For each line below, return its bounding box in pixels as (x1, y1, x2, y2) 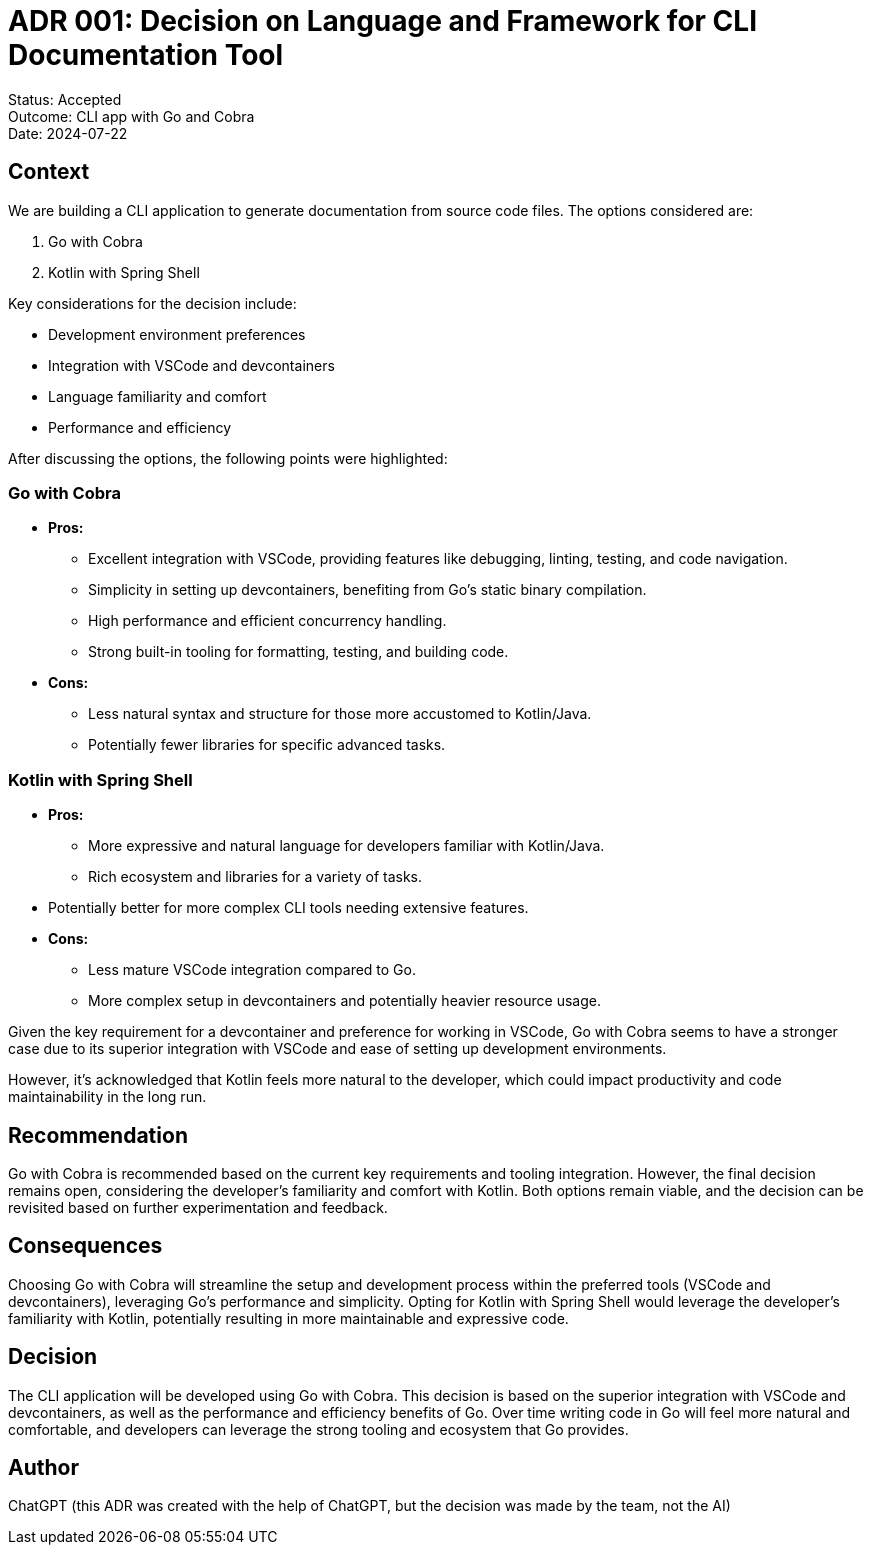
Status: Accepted (8, 90, 122, 108)
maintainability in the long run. (8, 1088, 207, 1106)
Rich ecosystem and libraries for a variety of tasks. (88, 868, 423, 886)
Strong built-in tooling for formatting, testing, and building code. (88, 643, 509, 661)
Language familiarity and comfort (48, 387, 267, 405)
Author (8, 1455, 79, 1481)
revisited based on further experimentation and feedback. (8, 1198, 388, 1216)
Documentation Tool (8, 38, 284, 72)
